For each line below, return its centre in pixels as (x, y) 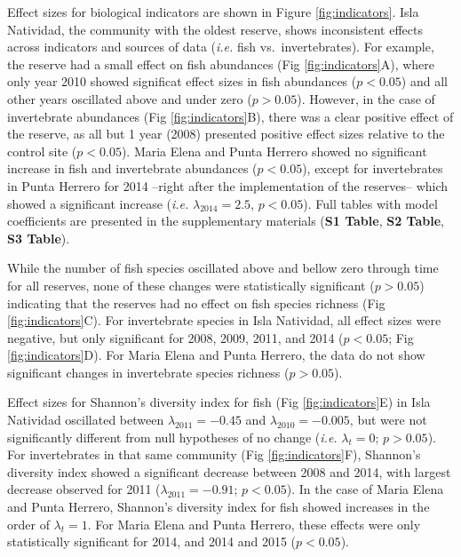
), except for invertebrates (373, 168)
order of (28, 524)
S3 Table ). (39, 238)
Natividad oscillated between (86, 420)
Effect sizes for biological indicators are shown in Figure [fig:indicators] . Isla (213, 12)
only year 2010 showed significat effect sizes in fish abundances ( (182, 81)
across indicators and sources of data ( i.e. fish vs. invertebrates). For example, (221, 47)
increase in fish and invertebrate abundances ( (132, 168)
